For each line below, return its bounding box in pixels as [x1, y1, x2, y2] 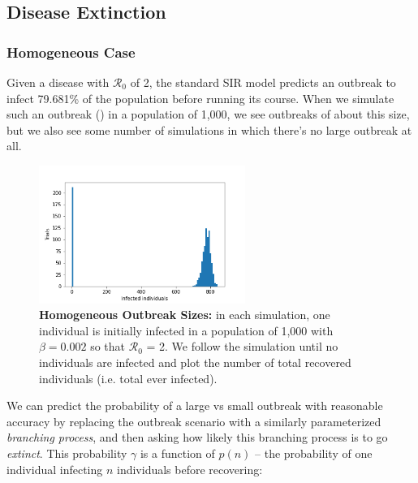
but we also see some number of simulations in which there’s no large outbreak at [6, 121, 412, 138]
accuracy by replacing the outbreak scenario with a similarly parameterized [6, 412, 381, 429]
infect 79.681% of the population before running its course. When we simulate [6, 89, 394, 106]
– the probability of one [255, 444, 373, 461]
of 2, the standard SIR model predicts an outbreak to [130, 74, 396, 90]
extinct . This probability [6, 444, 127, 461]
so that [90, 338, 126, 355]
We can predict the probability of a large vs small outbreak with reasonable [6, 397, 383, 414]
